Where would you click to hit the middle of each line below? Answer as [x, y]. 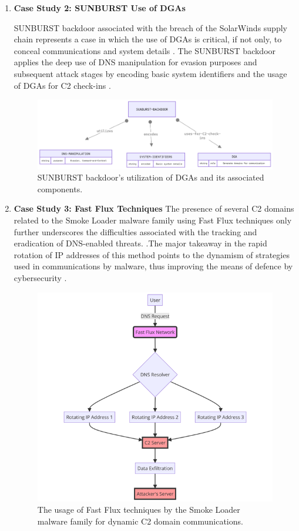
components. [60, 188]
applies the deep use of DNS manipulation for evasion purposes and [135, 62]
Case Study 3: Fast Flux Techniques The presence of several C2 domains [154, 208]
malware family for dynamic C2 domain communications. [140, 521]
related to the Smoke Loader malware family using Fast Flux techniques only [153, 220]
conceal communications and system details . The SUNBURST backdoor [145, 50]
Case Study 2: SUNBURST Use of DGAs [100, 8]
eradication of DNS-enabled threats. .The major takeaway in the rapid [140, 243]
